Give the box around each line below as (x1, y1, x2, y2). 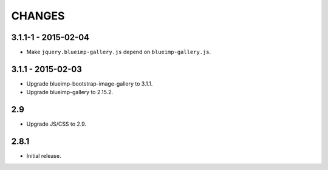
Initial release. (26, 152, 61, 160)
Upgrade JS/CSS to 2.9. (26, 120, 87, 127)
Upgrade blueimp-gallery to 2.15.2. (26, 89, 114, 96)
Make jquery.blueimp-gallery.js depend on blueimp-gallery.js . (26, 49, 211, 56)
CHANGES (11, 9, 65, 22)
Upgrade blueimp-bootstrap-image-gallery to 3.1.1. (26, 80, 153, 87)
